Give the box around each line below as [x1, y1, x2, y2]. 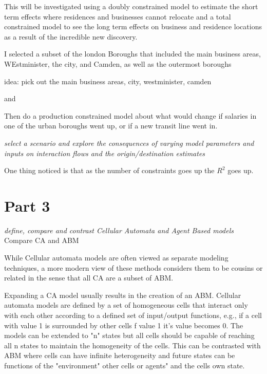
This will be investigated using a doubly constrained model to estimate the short [4, 1, 258, 11]
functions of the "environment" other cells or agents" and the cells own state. [4, 360, 245, 370]
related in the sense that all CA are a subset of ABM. [4, 272, 174, 283]
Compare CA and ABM [4, 235, 79, 246]
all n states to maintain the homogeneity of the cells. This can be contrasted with [4, 340, 261, 350]
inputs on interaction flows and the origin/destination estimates [4, 147, 205, 158]
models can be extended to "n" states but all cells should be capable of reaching [4, 330, 255, 341]
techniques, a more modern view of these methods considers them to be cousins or [4, 262, 263, 273]
